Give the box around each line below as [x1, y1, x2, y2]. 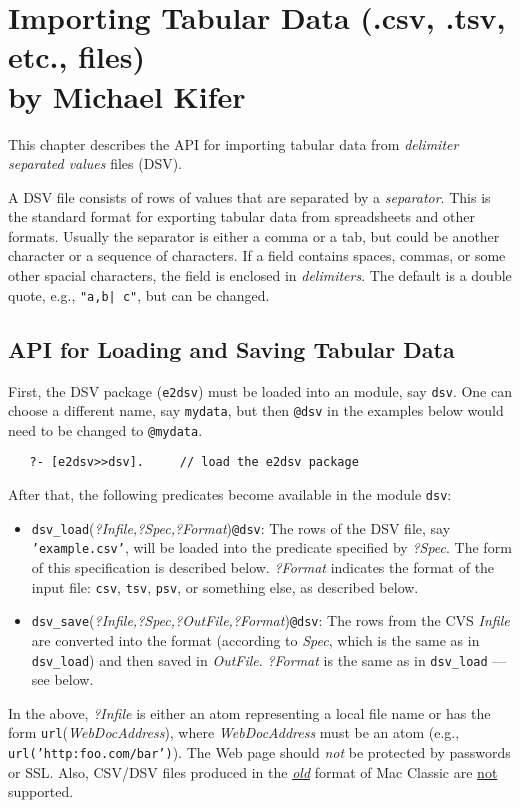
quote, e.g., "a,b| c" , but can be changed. [8, 284, 270, 305]
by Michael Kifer [8, 75, 246, 116]
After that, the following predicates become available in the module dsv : [8, 484, 452, 505]
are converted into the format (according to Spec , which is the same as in [31, 630, 480, 651]
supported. [8, 781, 74, 802]
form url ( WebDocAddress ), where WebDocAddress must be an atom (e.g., [8, 722, 460, 743]
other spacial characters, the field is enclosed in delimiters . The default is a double [8, 265, 512, 286]
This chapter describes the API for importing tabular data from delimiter [8, 133, 459, 154]
